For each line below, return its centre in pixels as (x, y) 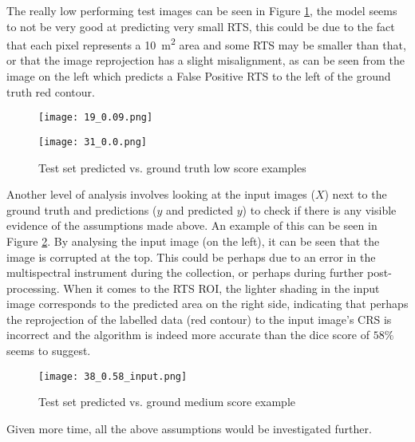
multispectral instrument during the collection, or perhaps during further (185, 272)
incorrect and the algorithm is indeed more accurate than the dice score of (188, 335)
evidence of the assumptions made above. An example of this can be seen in (192, 225)
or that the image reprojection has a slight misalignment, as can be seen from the (206, 60)
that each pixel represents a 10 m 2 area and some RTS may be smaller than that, (206, 43)
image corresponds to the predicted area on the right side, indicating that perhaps (207, 304)
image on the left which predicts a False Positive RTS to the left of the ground (199, 76)
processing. (33, 288)
